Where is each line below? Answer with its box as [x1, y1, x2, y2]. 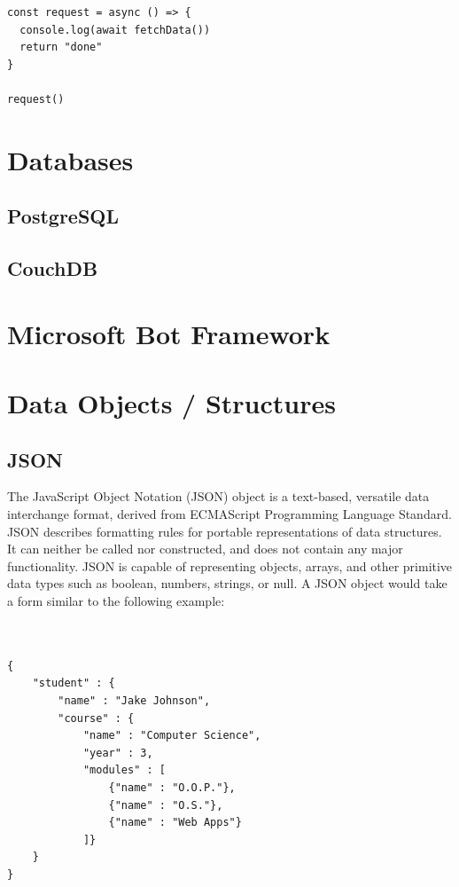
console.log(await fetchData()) [19, 23, 211, 36]
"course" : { [58, 711, 135, 725]
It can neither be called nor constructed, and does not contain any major [7, 539, 403, 558]
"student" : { [32, 677, 115, 690]
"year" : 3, [82, 746, 153, 759]
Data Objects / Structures [7, 385, 336, 421]
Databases [7, 141, 134, 177]
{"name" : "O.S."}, [108, 798, 223, 812]
